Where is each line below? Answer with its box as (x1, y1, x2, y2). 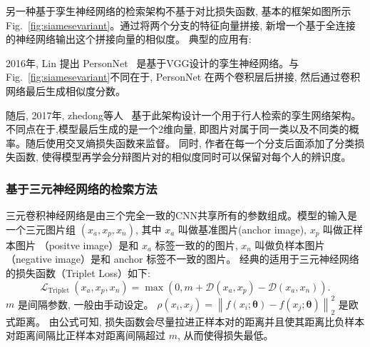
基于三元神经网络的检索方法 (6, 179, 158, 197)
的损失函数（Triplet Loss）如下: (6, 265, 150, 280)
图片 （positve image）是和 (15, 237, 139, 252)
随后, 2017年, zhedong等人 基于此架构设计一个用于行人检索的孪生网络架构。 (6, 107, 361, 122)
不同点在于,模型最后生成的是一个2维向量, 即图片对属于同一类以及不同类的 (6, 121, 349, 136)
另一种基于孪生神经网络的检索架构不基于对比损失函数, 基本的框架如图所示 (6, 4, 351, 18)
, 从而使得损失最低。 (177, 328, 274, 343)
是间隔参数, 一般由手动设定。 (17, 296, 154, 311)
